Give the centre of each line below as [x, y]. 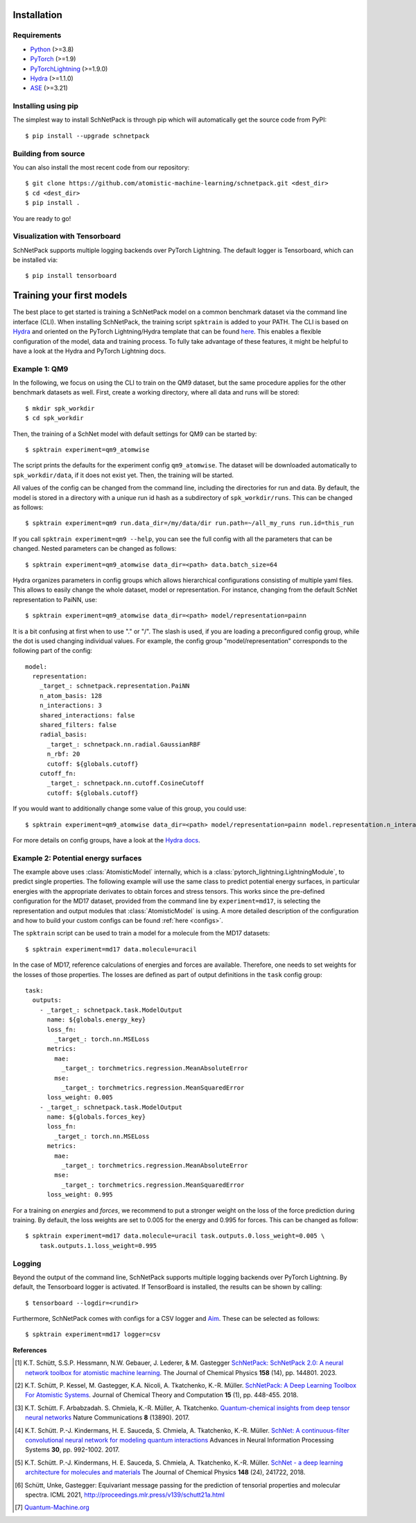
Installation [37, 15]
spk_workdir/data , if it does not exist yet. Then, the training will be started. [123, 475]
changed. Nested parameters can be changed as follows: [95, 549]
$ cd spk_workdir [54, 418]
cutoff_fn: [58, 773]
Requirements [37, 35]
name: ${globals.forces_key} [96, 1117]
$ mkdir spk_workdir [60, 408]
